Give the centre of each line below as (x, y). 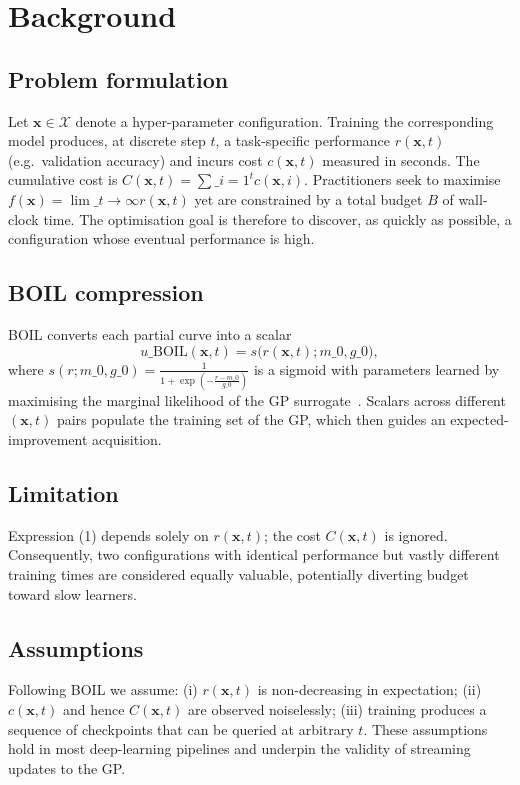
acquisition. (127, 439)
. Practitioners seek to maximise (402, 179)
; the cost (292, 534)
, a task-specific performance (303, 140)
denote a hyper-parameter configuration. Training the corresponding (284, 120)
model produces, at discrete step (107, 140)
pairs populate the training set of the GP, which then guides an (251, 419)
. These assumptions (425, 728)
